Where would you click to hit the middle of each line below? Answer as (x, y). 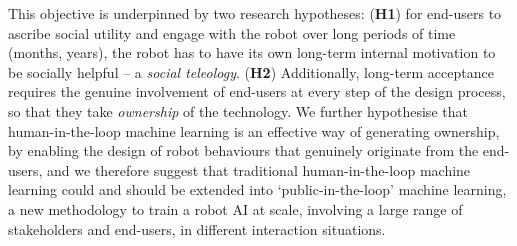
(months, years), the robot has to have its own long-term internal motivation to (252, 52)
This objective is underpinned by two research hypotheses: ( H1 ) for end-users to (255, 13)
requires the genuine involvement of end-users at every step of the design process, (257, 91)
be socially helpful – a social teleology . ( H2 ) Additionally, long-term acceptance (251, 71)
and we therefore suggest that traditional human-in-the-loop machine (259, 169)
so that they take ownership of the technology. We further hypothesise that (238, 110)
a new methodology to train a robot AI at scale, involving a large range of (235, 208)
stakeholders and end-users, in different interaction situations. (197, 228)
